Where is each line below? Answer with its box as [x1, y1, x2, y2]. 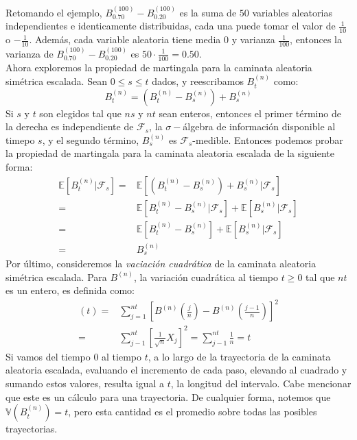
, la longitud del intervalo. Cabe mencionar [170, 376, 352, 391]
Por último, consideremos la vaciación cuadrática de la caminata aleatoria [5, 256, 316, 271]
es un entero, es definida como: [5, 283, 135, 297]
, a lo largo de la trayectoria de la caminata [148, 349, 331, 363]
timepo [5, 132, 35, 147]
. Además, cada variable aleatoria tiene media [29, 32, 221, 47]
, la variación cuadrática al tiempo [133, 269, 278, 284]
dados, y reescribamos [152, 74, 244, 88]
